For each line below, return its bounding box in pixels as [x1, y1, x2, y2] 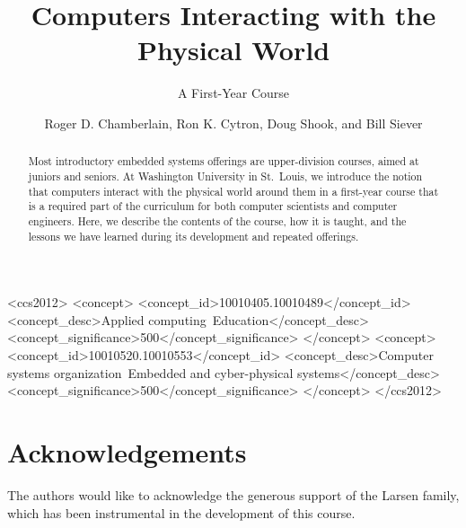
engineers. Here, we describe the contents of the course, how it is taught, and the [28, 213, 407, 228]
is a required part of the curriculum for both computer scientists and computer [28, 198, 398, 214]
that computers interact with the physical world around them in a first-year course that [28, 183, 439, 198]
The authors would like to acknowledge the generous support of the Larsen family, [7, 485, 460, 504]
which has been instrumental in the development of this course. [7, 503, 356, 522]
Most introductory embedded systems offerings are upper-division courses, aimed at [28, 154, 419, 169]
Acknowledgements [7, 433, 247, 470]
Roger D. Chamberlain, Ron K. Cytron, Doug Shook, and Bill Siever [44, 113, 423, 132]
